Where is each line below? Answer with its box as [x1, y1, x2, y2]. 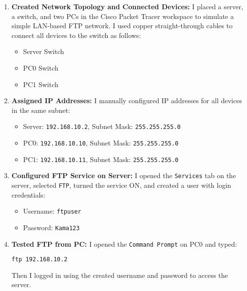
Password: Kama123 [23, 222, 80, 232]
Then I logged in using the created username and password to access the [11, 270, 228, 280]
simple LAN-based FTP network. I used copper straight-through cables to [11, 20, 233, 31]
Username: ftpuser [23, 206, 81, 216]
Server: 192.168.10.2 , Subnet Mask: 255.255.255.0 [23, 121, 181, 131]
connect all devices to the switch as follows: [11, 30, 141, 40]
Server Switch [23, 46, 64, 56]
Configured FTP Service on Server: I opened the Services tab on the [11, 170, 236, 181]
